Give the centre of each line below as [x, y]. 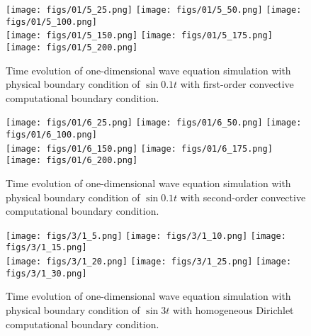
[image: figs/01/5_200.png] [72, 47]
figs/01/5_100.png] [51, 22]
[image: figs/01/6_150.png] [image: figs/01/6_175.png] [139, 149]
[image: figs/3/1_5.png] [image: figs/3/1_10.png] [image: [146, 236]
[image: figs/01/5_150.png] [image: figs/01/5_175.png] [139, 36]
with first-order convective [237, 84]
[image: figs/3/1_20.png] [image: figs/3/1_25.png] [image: [149, 262]
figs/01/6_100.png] [51, 135]
